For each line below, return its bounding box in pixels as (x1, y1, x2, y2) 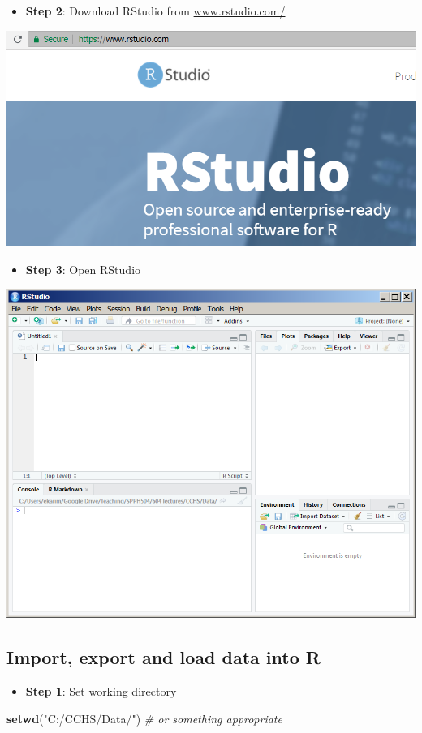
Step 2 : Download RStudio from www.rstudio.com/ (25, 2, 286, 19)
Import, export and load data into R (6, 645, 321, 670)
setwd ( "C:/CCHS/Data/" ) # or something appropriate (6, 709, 282, 727)
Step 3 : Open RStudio (25, 260, 141, 277)
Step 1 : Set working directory (25, 682, 177, 699)
